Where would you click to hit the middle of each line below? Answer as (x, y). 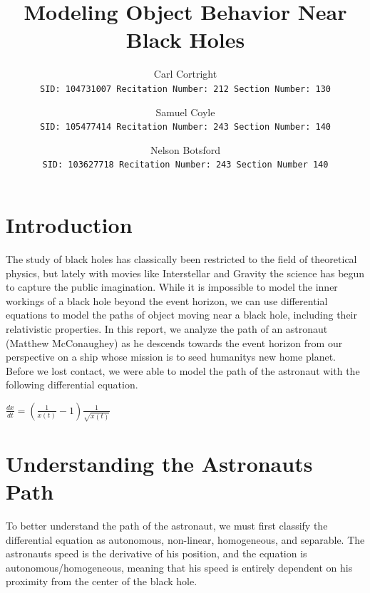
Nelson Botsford (185, 149)
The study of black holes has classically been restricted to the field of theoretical (181, 259)
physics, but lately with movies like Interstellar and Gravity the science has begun (185, 273)
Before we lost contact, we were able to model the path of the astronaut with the (183, 370)
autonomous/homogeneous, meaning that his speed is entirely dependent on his (179, 567)
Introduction (69, 225)
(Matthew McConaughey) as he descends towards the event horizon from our (174, 342)
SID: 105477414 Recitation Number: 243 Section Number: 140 (185, 127)
